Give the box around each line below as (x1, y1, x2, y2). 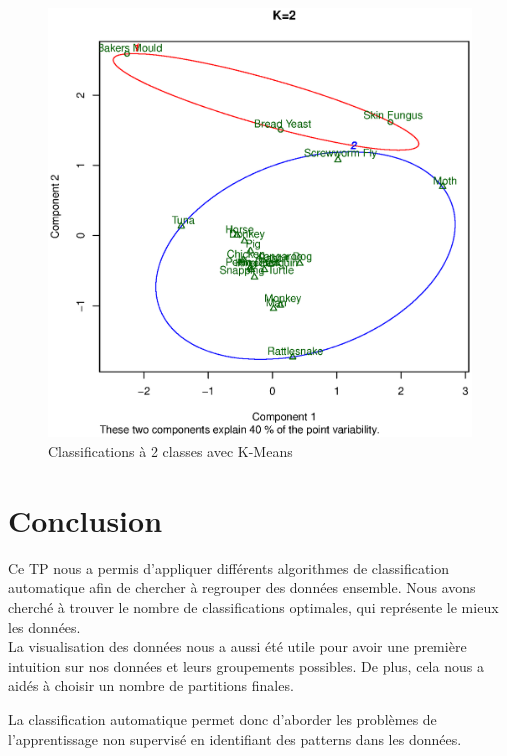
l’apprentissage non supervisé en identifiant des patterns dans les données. (8, 728, 462, 749)
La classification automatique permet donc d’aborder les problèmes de (8, 708, 437, 729)
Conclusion (8, 499, 163, 540)
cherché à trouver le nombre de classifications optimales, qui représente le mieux (8, 596, 499, 617)
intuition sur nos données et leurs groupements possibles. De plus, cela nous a (8, 655, 484, 676)
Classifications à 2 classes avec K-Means (48, 441, 293, 462)
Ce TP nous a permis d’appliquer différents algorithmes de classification (8, 557, 450, 578)
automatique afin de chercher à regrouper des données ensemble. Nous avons (8, 577, 476, 598)
